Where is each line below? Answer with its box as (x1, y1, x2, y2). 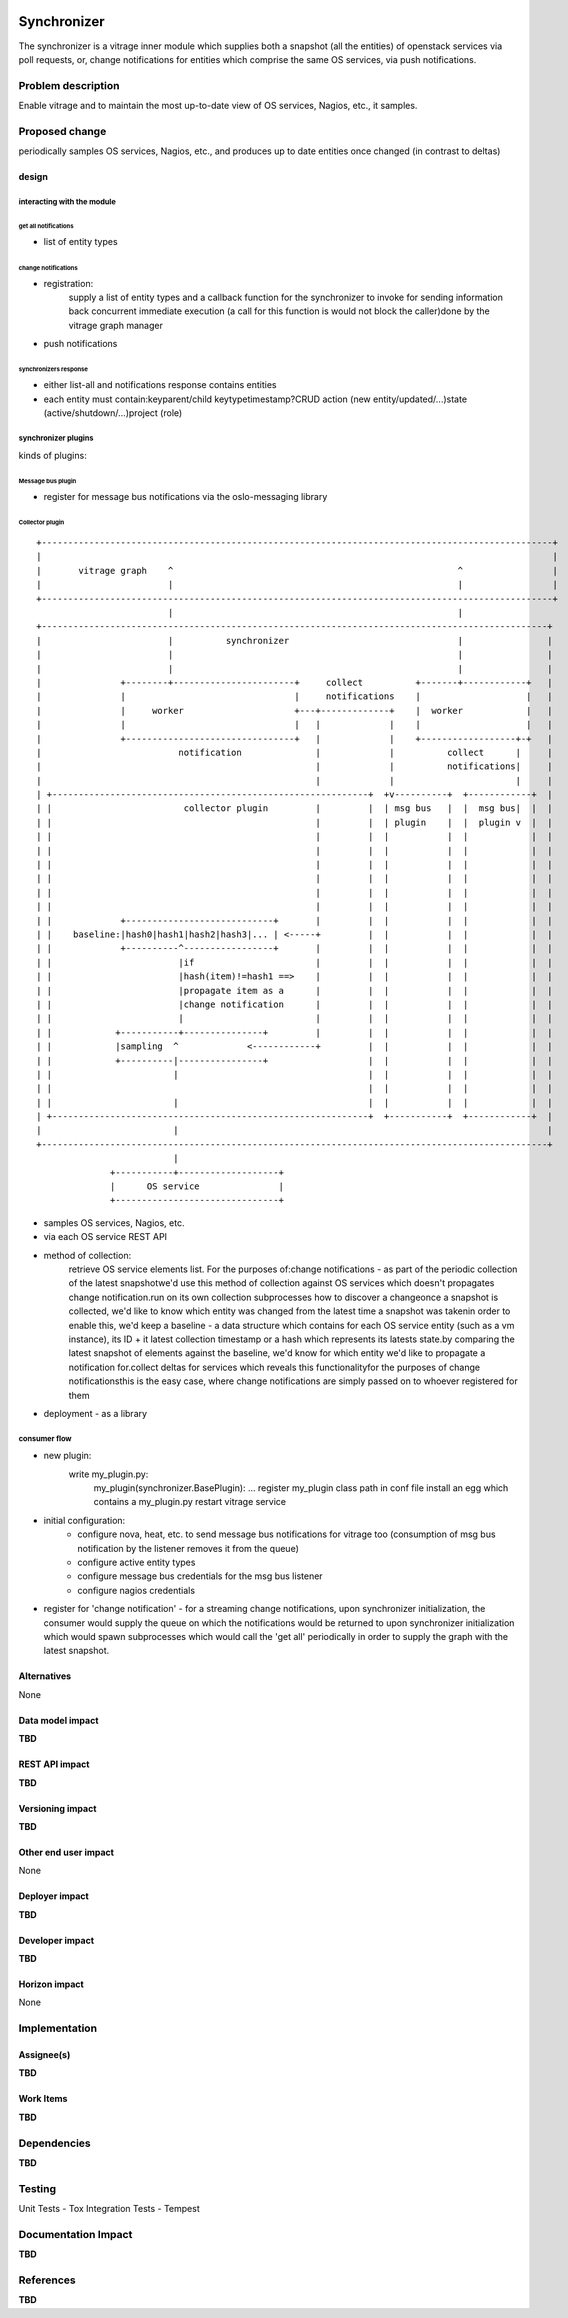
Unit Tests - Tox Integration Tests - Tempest (18, 2203, 200, 2215)
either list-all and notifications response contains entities (43, 379, 277, 391)
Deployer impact (18, 1890, 89, 1902)
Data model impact (18, 1714, 99, 1726)
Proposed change (18, 124, 107, 138)
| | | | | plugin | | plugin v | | (36, 816, 554, 828)
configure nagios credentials (77, 1584, 195, 1596)
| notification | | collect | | (36, 746, 554, 758)
